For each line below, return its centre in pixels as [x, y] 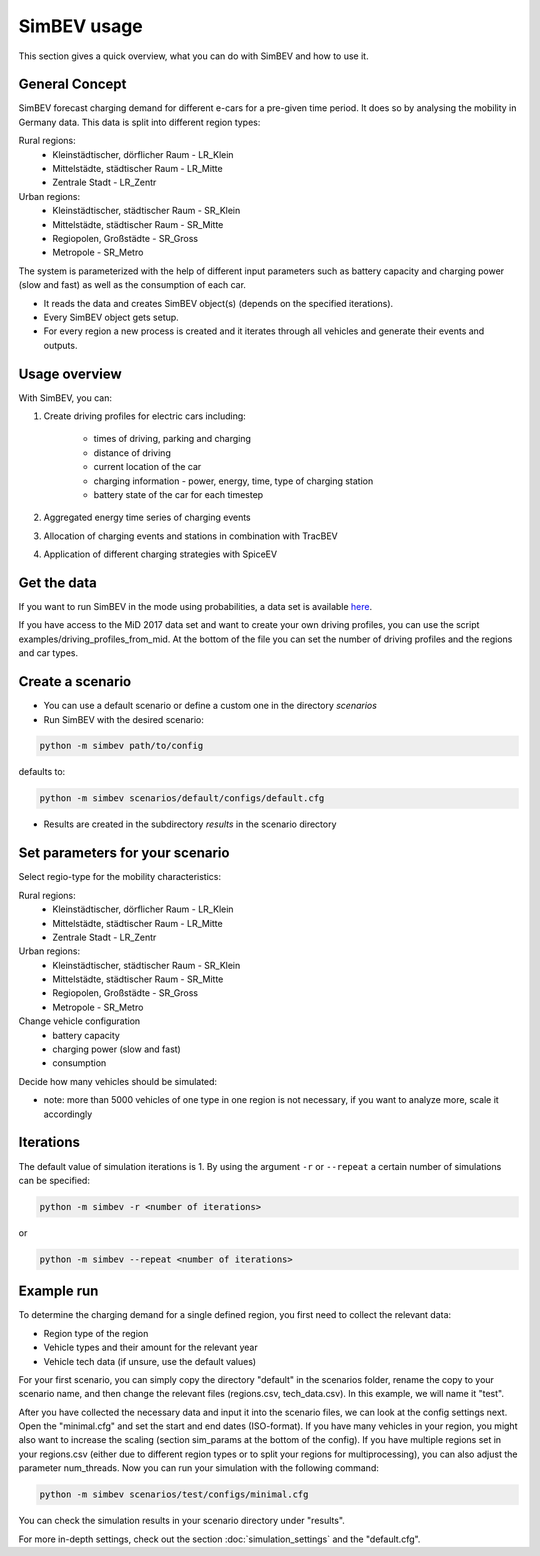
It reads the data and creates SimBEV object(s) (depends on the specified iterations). [218, 303]
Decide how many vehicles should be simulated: [118, 1081]
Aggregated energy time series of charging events [147, 517]
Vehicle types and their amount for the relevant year [151, 1347]
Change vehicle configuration [79, 1021]
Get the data [57, 582]
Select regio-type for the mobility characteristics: [120, 877]
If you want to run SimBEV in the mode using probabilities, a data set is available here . [195, 607]
